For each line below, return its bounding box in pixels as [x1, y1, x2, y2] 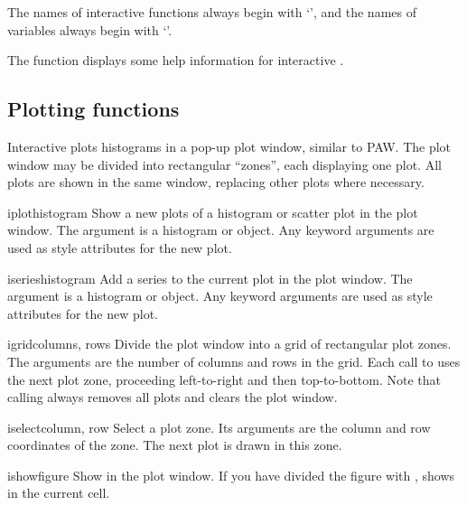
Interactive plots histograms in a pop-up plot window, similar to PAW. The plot [7, 136, 452, 155]
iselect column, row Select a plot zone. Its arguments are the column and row [7, 417, 431, 436]
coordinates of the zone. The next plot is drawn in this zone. [7, 435, 342, 454]
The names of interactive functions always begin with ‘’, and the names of [7, 3, 416, 21]
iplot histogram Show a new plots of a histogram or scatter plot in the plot [7, 202, 418, 221]
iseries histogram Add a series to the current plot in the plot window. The [7, 268, 413, 287]
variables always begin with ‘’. [7, 20, 173, 39]
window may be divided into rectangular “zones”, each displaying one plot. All [7, 154, 442, 173]
